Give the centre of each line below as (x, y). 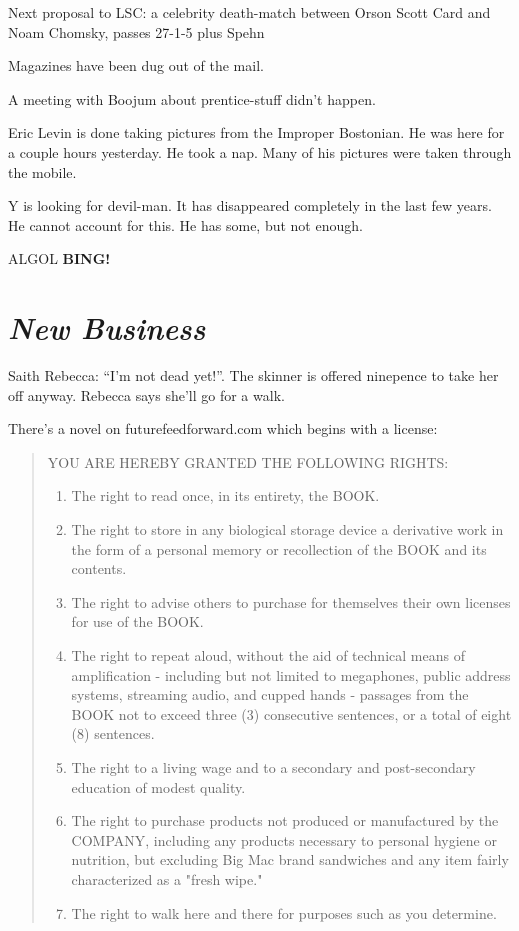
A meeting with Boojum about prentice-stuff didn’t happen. (192, 98)
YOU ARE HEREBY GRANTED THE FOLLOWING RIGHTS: (248, 461)
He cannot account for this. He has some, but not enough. (185, 224)
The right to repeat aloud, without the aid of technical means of (268, 655)
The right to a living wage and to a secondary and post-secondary (273, 766)
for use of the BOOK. (137, 621)
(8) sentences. (113, 733)
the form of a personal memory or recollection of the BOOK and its (279, 548)
